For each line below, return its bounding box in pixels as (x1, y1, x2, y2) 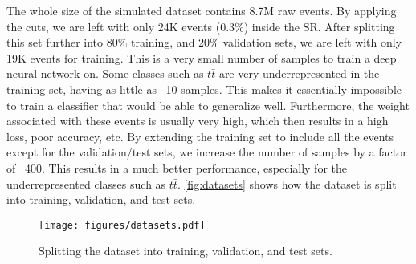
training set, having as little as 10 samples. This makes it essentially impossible (6, 80, 402, 97)
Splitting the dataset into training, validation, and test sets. (39, 242, 332, 259)
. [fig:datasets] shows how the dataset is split (177, 175, 397, 192)
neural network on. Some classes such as (6, 65, 204, 82)
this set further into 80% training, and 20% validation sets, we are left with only (6, 34, 402, 51)
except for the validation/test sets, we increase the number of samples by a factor (6, 144, 407, 160)
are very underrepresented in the (218, 65, 380, 82)
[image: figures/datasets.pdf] (39, 219, 206, 231)
